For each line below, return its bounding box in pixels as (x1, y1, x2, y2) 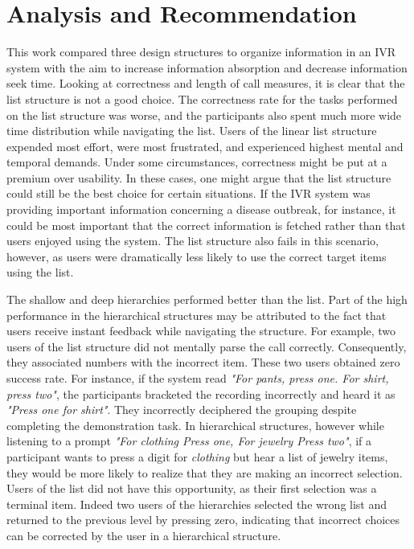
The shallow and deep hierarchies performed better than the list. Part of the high (6, 291, 408, 308)
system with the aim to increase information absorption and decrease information (6, 59, 408, 76)
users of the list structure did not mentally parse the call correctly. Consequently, (6, 338, 407, 354)
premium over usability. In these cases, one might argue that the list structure (6, 169, 391, 186)
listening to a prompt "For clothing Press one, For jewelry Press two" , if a (6, 432, 372, 449)
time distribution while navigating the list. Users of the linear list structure (6, 122, 377, 139)
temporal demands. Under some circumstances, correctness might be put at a (6, 154, 387, 170)
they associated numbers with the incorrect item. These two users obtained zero (6, 354, 400, 371)
